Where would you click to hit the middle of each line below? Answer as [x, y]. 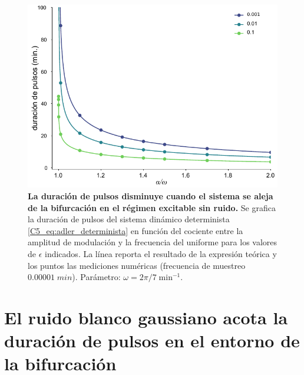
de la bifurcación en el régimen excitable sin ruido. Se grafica [152, 207]
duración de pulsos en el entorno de [152, 341]
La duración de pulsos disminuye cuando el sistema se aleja [151, 196]
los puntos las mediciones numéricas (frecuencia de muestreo [137, 265]
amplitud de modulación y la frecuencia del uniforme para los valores [153, 242]
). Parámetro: [96, 277]
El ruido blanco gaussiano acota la [146, 317]
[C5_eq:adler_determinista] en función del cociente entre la [136, 230]
